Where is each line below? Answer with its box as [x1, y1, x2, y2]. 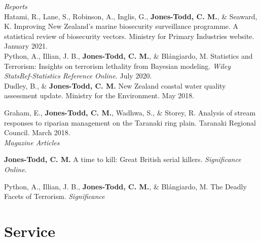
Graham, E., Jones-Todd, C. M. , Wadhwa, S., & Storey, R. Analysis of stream [4, 107, 256, 117]
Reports [4, 1, 27, 11]
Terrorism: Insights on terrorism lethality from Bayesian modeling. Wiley [4, 60, 231, 71]
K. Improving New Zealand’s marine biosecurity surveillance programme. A [4, 21, 239, 31]
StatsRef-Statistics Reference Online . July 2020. [4, 70, 152, 81]
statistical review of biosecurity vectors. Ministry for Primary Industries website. [4, 30, 254, 41]
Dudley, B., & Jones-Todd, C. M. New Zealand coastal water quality [4, 80, 226, 91]
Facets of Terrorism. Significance [4, 191, 105, 202]
